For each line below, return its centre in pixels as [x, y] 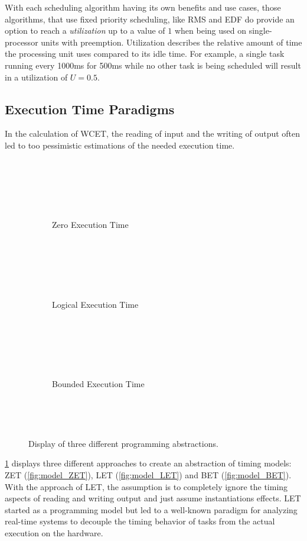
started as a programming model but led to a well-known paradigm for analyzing [151, 509]
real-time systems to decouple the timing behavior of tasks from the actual [140, 521]
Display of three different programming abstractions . [123, 443]
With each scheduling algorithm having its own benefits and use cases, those [143, 7]
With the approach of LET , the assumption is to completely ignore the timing [146, 486]
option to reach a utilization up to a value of [85, 30]
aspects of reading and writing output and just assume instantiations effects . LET [153, 498]
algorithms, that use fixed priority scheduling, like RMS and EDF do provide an [150, 19]
